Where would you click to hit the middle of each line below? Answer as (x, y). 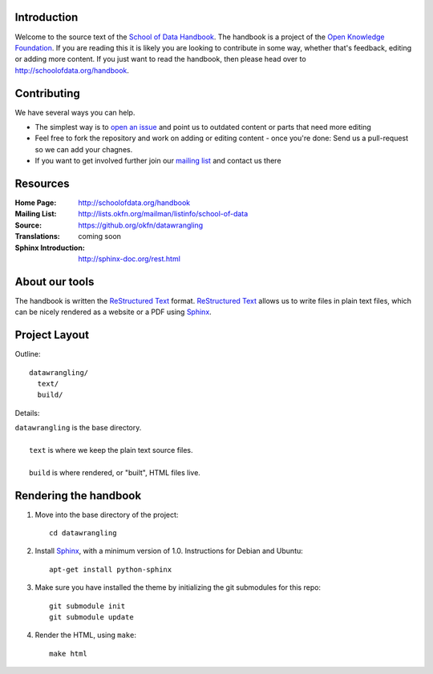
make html (68, 654)
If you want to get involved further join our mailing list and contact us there (158, 161)
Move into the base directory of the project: (107, 515)
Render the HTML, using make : (85, 635)
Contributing (47, 93)
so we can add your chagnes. (84, 149)
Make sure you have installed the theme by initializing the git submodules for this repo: (178, 587)
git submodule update (91, 617)
